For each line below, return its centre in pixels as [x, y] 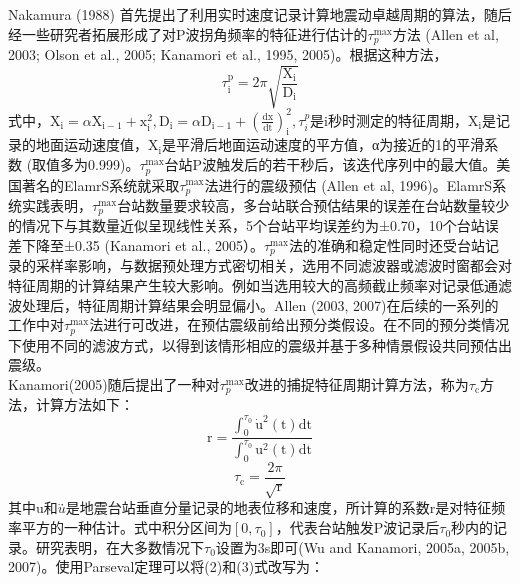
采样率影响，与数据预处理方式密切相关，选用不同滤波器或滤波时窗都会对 [273, 265]
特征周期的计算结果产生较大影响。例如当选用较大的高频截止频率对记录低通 [253, 285]
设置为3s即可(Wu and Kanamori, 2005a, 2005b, [362, 546]
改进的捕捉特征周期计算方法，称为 [356, 383]
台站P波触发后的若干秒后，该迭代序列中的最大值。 [330, 164]
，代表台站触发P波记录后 [357, 527]
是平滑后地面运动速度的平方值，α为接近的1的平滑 [323, 144]
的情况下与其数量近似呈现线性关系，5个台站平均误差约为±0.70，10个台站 [246, 225]
